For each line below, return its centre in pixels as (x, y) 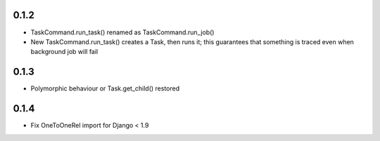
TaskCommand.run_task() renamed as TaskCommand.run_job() (122, 32)
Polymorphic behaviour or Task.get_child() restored (105, 88)
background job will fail (64, 52)
